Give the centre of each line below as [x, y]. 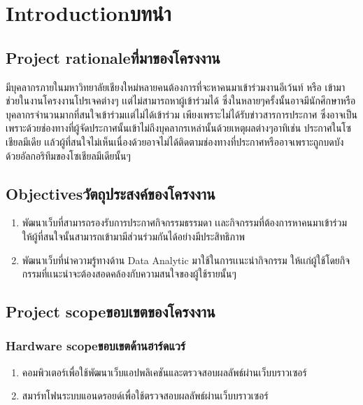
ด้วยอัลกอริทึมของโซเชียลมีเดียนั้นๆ [68, 155]
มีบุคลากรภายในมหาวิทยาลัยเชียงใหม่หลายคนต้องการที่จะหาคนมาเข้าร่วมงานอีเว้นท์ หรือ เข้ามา [176, 87]
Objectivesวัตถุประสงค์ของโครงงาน [111, 193]
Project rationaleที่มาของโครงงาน [113, 57]
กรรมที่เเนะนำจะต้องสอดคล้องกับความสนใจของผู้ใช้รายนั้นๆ [129, 274]
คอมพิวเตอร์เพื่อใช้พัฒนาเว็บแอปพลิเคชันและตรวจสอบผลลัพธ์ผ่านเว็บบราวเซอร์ [164, 372]
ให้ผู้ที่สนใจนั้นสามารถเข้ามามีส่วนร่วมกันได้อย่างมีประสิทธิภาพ [133, 236]
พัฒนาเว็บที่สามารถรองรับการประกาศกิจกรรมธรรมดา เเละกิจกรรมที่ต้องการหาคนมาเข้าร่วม [185, 222]
